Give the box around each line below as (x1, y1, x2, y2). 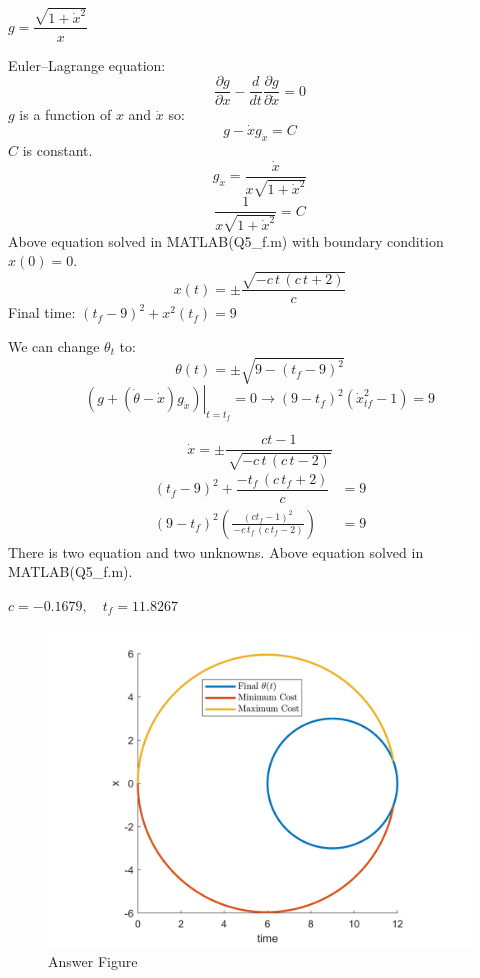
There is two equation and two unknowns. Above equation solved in (8, 541, 424, 562)
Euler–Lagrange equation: (8, 54, 166, 75)
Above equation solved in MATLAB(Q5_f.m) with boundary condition (8, 230, 444, 251)
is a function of (19, 104, 112, 125)
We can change (8, 335, 100, 356)
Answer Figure (48, 951, 138, 972)
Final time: (8, 302, 76, 323)
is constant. (22, 139, 93, 160)
